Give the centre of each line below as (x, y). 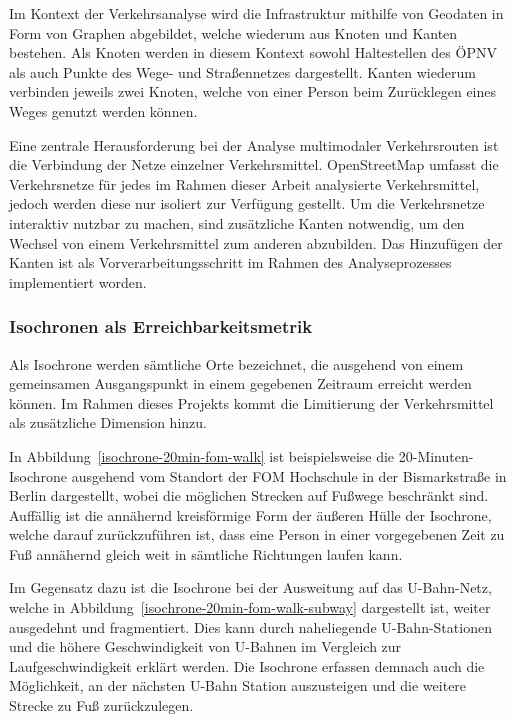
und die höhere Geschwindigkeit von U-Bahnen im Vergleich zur (205, 646)
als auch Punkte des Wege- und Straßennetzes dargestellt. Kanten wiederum (242, 71)
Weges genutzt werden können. (103, 110)
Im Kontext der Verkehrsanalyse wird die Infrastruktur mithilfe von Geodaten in (256, 13)
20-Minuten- (436, 455)
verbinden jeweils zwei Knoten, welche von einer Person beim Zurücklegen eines (253, 91)
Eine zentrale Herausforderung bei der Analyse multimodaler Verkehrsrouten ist (254, 144)
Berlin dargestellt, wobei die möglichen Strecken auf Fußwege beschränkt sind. (249, 495)
